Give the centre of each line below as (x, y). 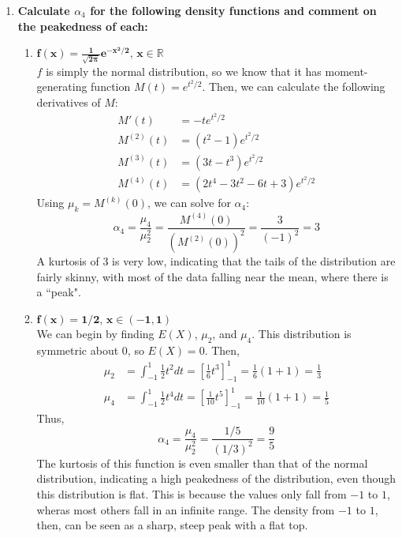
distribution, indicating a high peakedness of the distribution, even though (216, 478)
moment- (346, 71)
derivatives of (69, 102)
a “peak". (59, 292)
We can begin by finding (95, 333)
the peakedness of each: (83, 26)
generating (62, 87)
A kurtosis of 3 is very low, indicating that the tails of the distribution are (216, 261)
